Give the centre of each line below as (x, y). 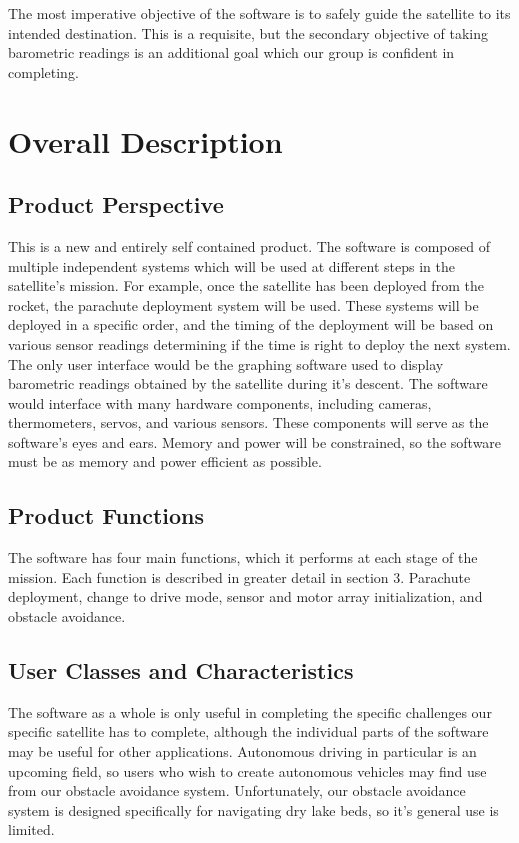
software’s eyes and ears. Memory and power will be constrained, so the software (255, 441)
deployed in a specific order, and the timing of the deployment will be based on (251, 324)
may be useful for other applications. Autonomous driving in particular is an (242, 751)
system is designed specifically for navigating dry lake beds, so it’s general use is (253, 809)
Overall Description (145, 140)
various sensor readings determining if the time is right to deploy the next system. (259, 343)
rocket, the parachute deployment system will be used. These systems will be (243, 304)
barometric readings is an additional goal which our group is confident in (231, 52)
